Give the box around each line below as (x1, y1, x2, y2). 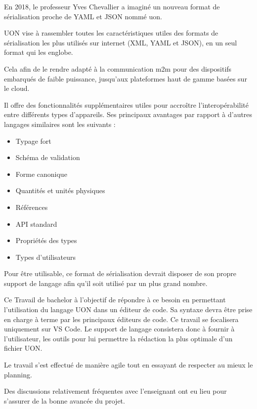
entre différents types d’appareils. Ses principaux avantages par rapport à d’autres (4, 109, 253, 120)
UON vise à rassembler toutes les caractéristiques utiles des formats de (4, 28, 218, 38)
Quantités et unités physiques (15, 185, 105, 196)
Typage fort (15, 135, 51, 146)
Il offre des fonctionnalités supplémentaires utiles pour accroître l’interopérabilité (4, 99, 249, 110)
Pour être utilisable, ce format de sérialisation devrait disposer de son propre (4, 268, 236, 279)
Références (15, 202, 48, 212)
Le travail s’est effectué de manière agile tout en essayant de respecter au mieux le (4, 360, 253, 370)
